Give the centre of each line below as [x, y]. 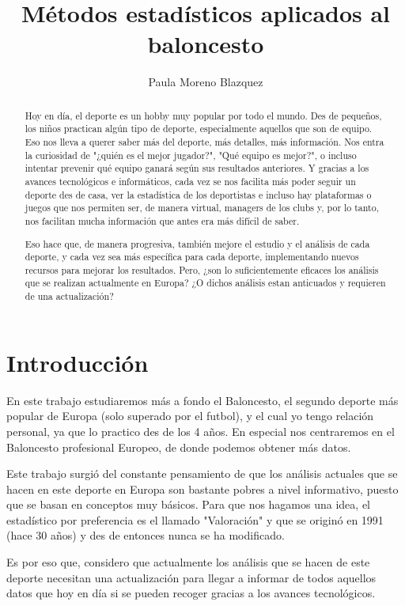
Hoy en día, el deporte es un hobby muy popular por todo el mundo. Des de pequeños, [203, 115]
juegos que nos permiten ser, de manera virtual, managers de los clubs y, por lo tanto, [202, 208]
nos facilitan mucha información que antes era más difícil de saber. [162, 220]
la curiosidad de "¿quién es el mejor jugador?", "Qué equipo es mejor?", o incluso [191, 155]
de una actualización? [69, 296]
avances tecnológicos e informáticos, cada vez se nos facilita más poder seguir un [190, 181]
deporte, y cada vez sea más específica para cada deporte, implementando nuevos [192, 257]
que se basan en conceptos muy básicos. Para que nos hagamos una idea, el [188, 504]
